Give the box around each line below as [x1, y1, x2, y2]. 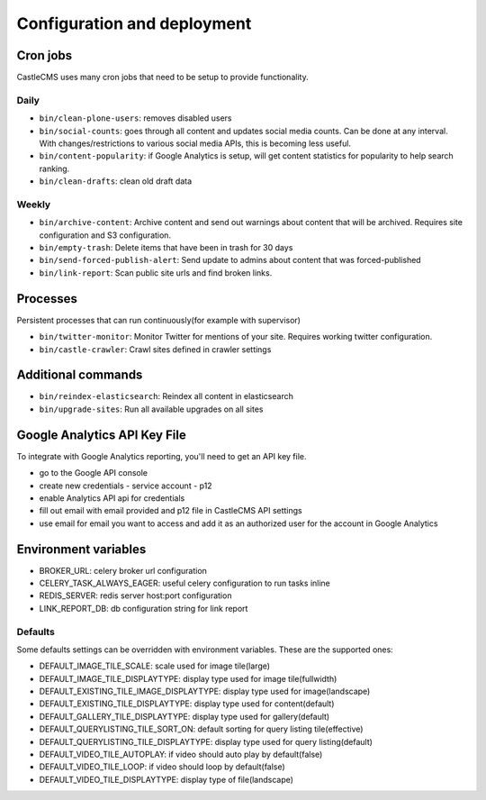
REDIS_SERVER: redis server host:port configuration [39, 590, 232, 601]
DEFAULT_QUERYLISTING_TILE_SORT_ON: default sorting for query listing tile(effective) [39, 723, 364, 734]
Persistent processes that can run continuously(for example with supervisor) [16, 314, 301, 325]
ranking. [39, 163, 70, 174]
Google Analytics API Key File [16, 427, 186, 442]
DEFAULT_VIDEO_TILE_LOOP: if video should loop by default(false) [39, 761, 285, 772]
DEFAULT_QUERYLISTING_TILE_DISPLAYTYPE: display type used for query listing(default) [39, 736, 373, 747]
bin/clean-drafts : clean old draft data [39, 176, 193, 186]
